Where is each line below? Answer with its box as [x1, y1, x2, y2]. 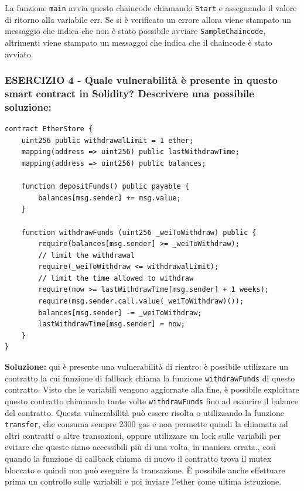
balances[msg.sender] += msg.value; [38, 193, 181, 202]
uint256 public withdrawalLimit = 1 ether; [21, 136, 194, 145]
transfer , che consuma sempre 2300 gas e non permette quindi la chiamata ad [5, 418, 288, 430]
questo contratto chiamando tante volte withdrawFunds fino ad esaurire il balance [5, 394, 298, 407]
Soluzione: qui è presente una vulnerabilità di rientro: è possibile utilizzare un [5, 360, 288, 373]
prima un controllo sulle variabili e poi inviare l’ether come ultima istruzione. [5, 475, 282, 487]
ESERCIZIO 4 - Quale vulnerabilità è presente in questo [5, 73, 278, 87]
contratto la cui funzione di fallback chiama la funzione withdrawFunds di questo [5, 371, 295, 384]
